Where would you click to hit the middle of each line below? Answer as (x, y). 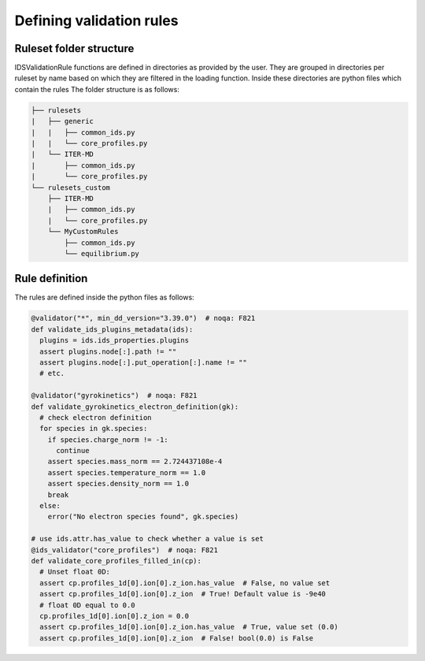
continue (73, 451)
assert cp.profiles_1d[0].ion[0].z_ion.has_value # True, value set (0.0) (189, 627)
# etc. (52, 373)
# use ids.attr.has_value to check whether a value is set (147, 539)
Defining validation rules (96, 20)
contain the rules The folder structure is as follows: (97, 89)
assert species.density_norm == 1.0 (118, 484)
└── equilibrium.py (102, 253)
